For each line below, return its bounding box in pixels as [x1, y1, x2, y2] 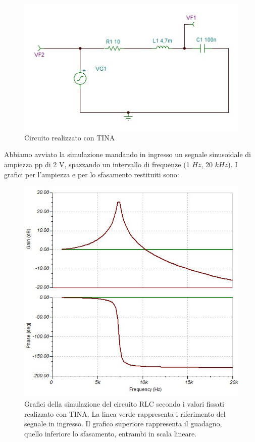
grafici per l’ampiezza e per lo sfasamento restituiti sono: [4, 169, 179, 179]
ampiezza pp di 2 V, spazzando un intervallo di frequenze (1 [4, 159, 190, 169]
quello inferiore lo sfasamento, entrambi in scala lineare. [24, 428, 197, 438]
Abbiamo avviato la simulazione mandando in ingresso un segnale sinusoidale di [4, 149, 251, 160]
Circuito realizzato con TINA [24, 132, 115, 142]
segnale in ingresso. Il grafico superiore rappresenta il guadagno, [24, 418, 222, 429]
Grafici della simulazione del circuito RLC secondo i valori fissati [24, 399, 225, 409]
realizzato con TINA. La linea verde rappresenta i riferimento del [24, 408, 226, 419]
